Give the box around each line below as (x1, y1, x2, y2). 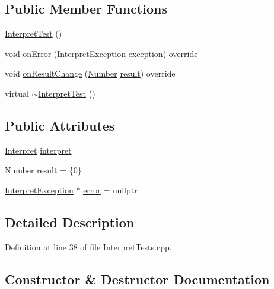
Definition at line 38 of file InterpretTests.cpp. (5, 240, 172, 253)
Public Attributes (5, 116, 115, 134)
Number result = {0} (5, 164, 82, 176)
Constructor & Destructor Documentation (5, 269, 270, 288)
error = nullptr (83, 183, 138, 196)
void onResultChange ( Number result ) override (5, 67, 176, 80)
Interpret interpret (5, 144, 72, 156)
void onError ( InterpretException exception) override (5, 47, 198, 59)
